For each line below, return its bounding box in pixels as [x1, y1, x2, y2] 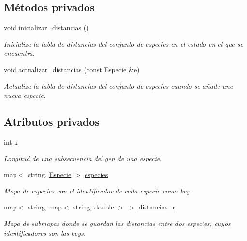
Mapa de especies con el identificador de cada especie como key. [4, 185, 192, 195]
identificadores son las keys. [4, 227, 86, 238]
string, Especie [28, 169, 72, 179]
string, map [28, 202, 62, 212]
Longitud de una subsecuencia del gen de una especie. [4, 153, 162, 163]
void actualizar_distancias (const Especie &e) [4, 64, 140, 74]
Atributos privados [4, 114, 100, 129]
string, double [73, 202, 114, 212]
